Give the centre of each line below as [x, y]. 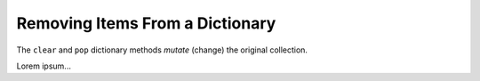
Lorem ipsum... [44, 66]
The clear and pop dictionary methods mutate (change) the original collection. [162, 50]
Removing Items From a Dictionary [146, 23]
